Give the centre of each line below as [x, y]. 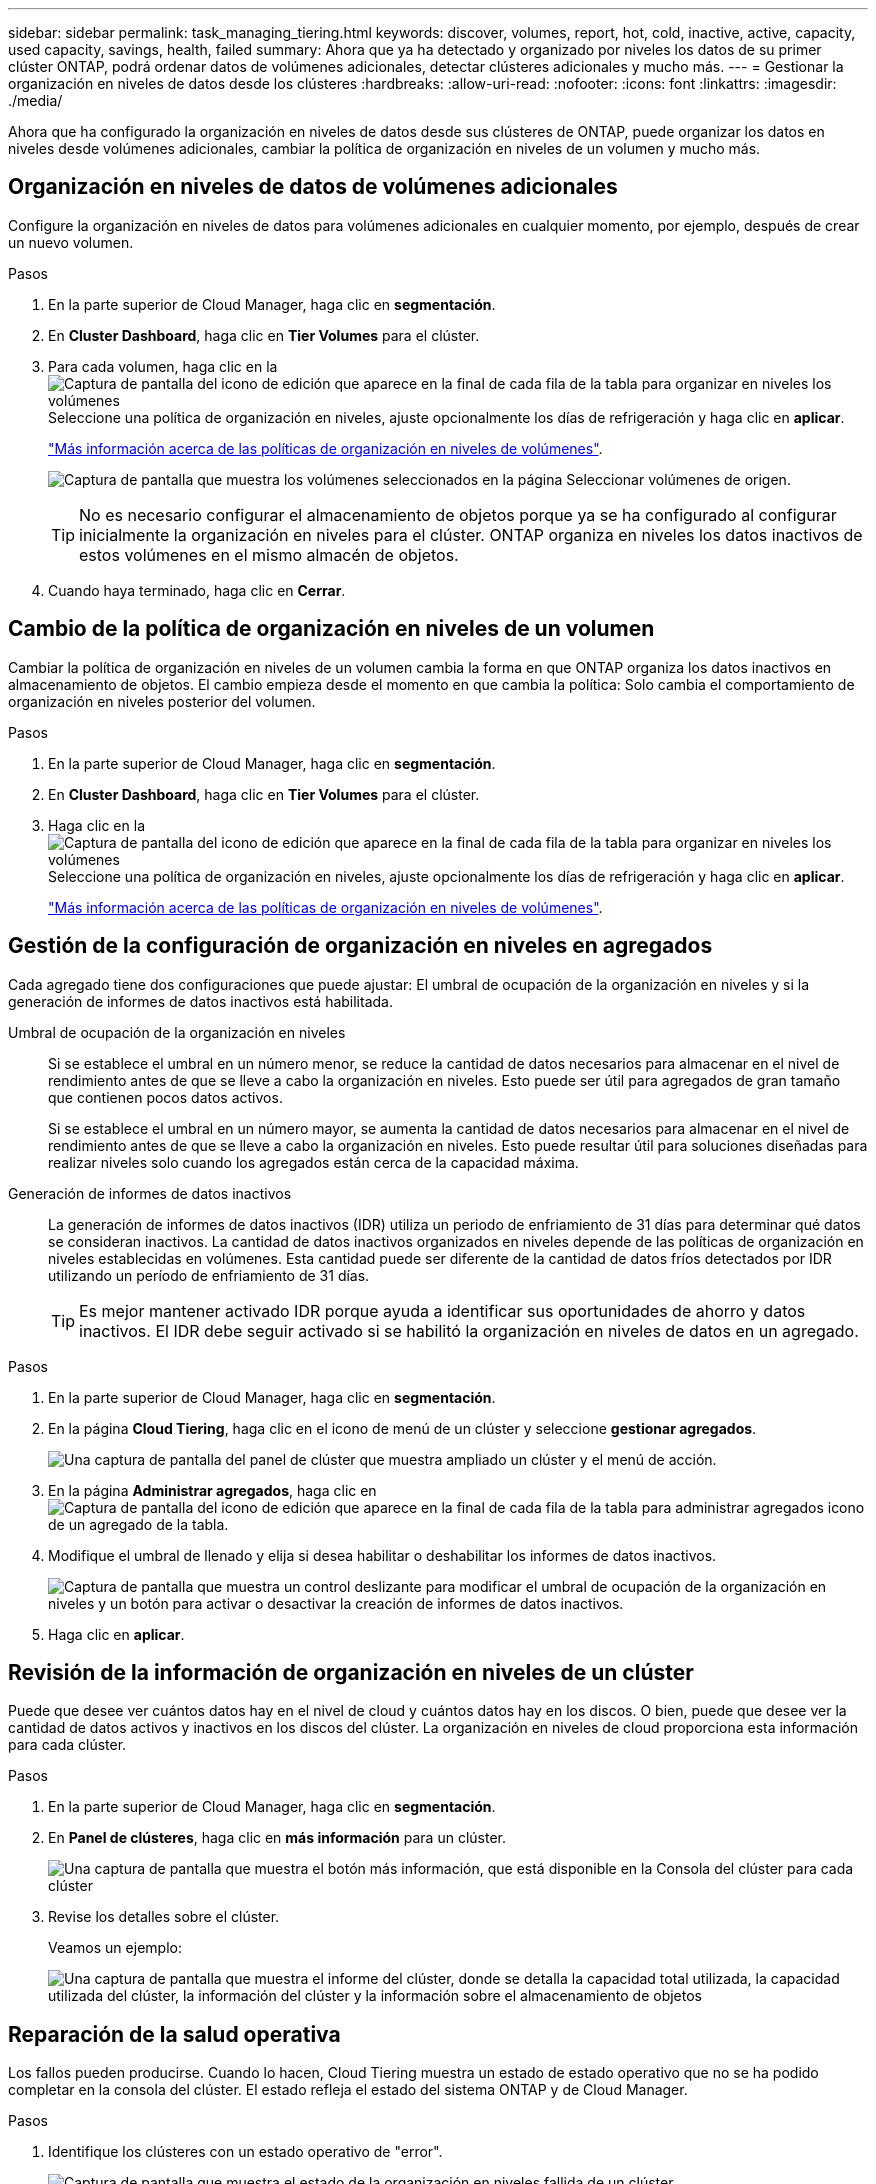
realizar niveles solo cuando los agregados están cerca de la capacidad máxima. [313, 1162]
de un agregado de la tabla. [138, 1524]
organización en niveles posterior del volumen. [162, 701]
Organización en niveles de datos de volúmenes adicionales [313, 187]
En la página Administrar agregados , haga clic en [212, 1490]
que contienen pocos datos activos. [165, 1097]
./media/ [35, 100]
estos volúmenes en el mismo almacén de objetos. [269, 554]
